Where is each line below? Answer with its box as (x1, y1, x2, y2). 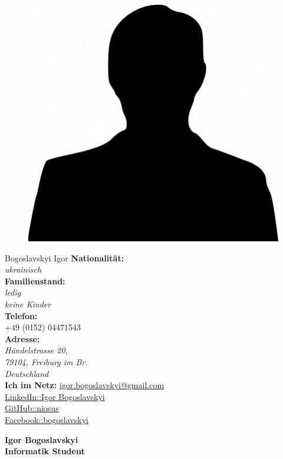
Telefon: (5, 309, 38, 322)
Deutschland (5, 367, 49, 379)
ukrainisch (5, 263, 42, 276)
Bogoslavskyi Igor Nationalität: (5, 251, 124, 264)
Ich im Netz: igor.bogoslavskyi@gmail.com (5, 379, 164, 391)
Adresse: (5, 332, 40, 345)
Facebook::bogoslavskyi (5, 413, 88, 425)
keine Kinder (5, 298, 51, 310)
